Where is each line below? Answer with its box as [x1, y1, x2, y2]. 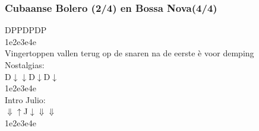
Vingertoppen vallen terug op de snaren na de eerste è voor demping [5, 47, 254, 59]
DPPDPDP [5, 24, 47, 36]
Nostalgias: [5, 59, 45, 71]
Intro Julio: [5, 93, 46, 106]
